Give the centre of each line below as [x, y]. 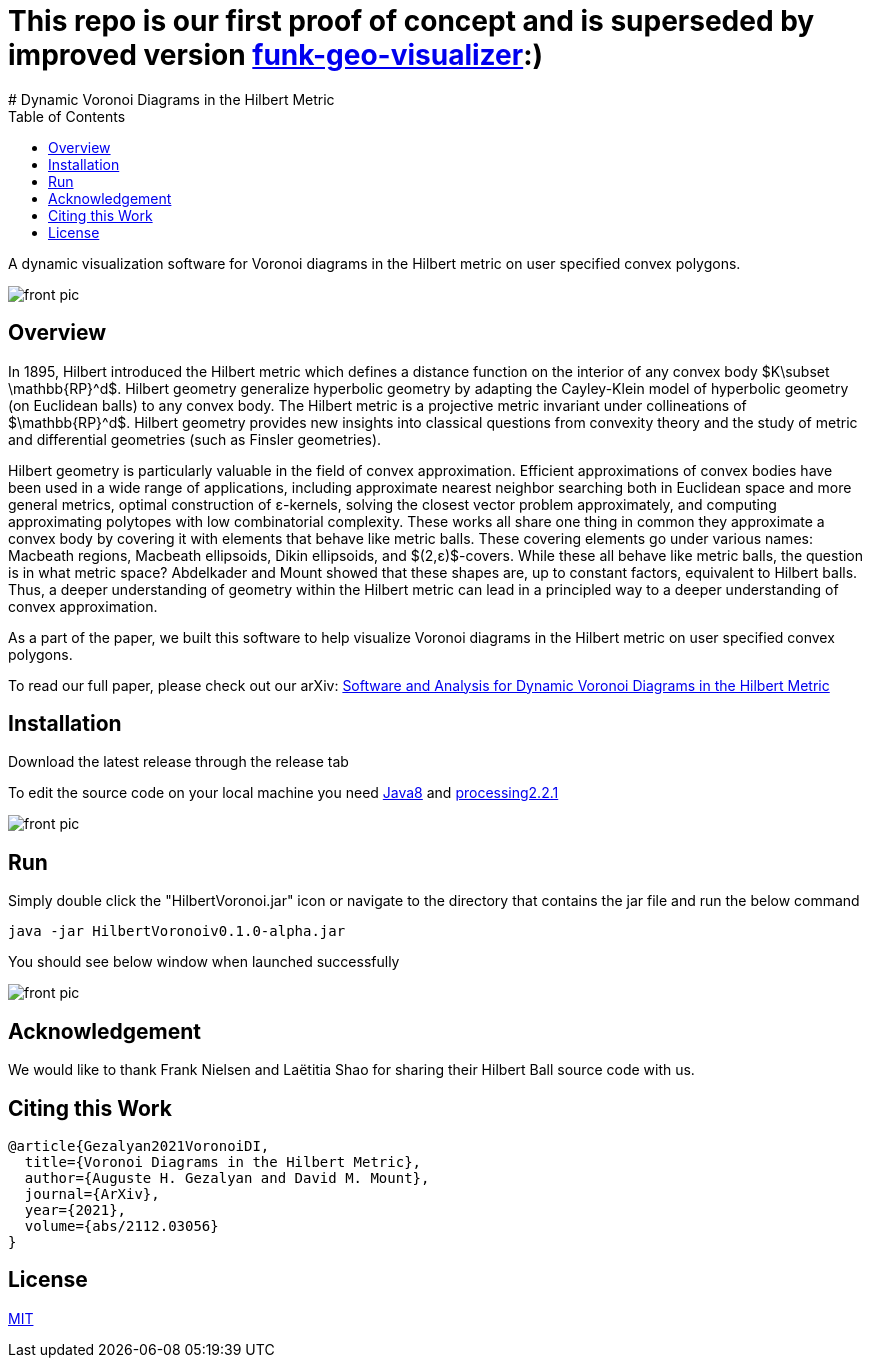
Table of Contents [67, 116]
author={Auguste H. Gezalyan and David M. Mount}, [227, 1177]
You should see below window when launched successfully [204, 962]
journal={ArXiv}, [92, 1193]
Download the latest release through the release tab [178, 762]
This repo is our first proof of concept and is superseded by [411, 21]
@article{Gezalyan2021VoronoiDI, [139, 1145]
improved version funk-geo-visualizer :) [276, 55]
